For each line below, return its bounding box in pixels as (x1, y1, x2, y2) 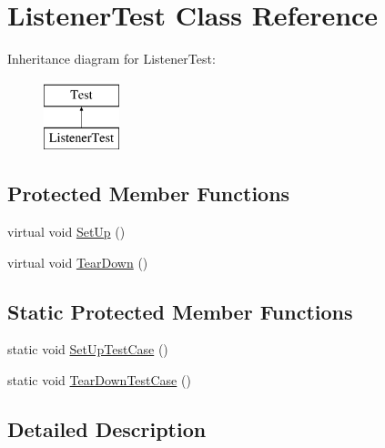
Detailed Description (7, 415, 207, 443)
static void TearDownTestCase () (7, 371, 191, 390)
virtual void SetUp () (7, 222, 126, 241)
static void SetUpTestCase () (7, 340, 168, 359)
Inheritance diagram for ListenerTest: (7, 49, 216, 68)
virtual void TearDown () (7, 252, 148, 271)
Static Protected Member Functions (7, 297, 353, 325)
